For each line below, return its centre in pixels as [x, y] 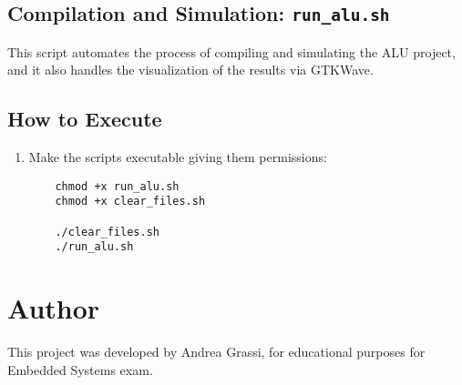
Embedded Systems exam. [80, 369]
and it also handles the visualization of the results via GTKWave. [190, 70]
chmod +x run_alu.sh [117, 186]
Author [54, 308]
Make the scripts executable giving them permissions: [178, 157]
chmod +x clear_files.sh [130, 202]
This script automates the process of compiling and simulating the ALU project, [231, 51]
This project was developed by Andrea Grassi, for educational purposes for [216, 352]
